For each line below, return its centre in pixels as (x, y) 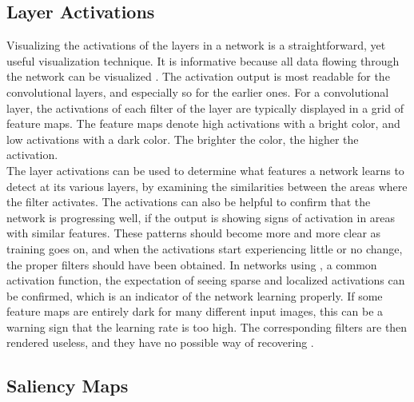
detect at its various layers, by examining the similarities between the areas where (207, 186)
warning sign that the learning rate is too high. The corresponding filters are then (207, 326)
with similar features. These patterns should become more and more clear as (194, 233)
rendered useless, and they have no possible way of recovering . (160, 342)
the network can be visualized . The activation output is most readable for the (198, 76)
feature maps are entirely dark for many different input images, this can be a (195, 311)
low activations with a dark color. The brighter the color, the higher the (183, 139)
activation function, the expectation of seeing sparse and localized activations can (206, 280)
